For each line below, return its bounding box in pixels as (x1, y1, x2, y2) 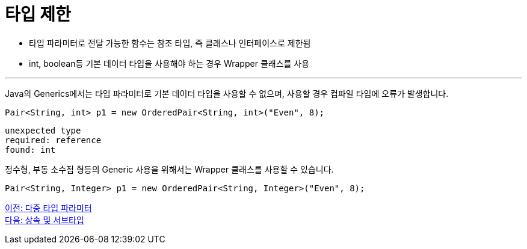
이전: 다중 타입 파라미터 (5, 202, 92, 213)
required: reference (5, 135, 102, 145)
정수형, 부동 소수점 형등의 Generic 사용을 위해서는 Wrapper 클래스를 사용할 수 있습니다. (5, 164, 334, 174)
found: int (5, 144, 56, 155)
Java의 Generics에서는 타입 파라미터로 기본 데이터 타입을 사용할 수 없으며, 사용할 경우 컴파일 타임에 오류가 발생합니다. (5, 88, 449, 99)
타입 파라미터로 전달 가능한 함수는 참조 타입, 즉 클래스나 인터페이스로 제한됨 (29, 37, 311, 48)
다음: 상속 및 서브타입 (5, 214, 84, 225)
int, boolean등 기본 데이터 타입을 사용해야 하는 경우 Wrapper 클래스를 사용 (29, 58, 310, 69)
